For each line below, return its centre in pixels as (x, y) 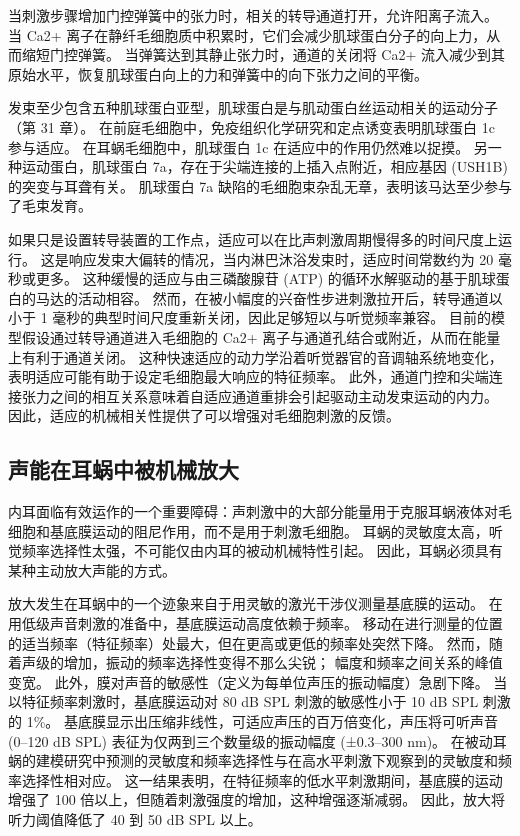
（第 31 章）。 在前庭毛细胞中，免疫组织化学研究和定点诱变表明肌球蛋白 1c (251, 126)
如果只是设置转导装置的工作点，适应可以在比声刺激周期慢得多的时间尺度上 (253, 238)
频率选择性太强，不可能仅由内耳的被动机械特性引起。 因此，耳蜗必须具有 (262, 550)
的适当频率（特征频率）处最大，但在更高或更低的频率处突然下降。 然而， (248, 642)
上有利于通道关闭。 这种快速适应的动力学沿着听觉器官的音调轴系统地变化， (255, 356)
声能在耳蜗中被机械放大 (123, 469)
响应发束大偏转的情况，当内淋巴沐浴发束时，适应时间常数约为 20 (281, 258)
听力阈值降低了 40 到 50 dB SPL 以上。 (135, 818)
